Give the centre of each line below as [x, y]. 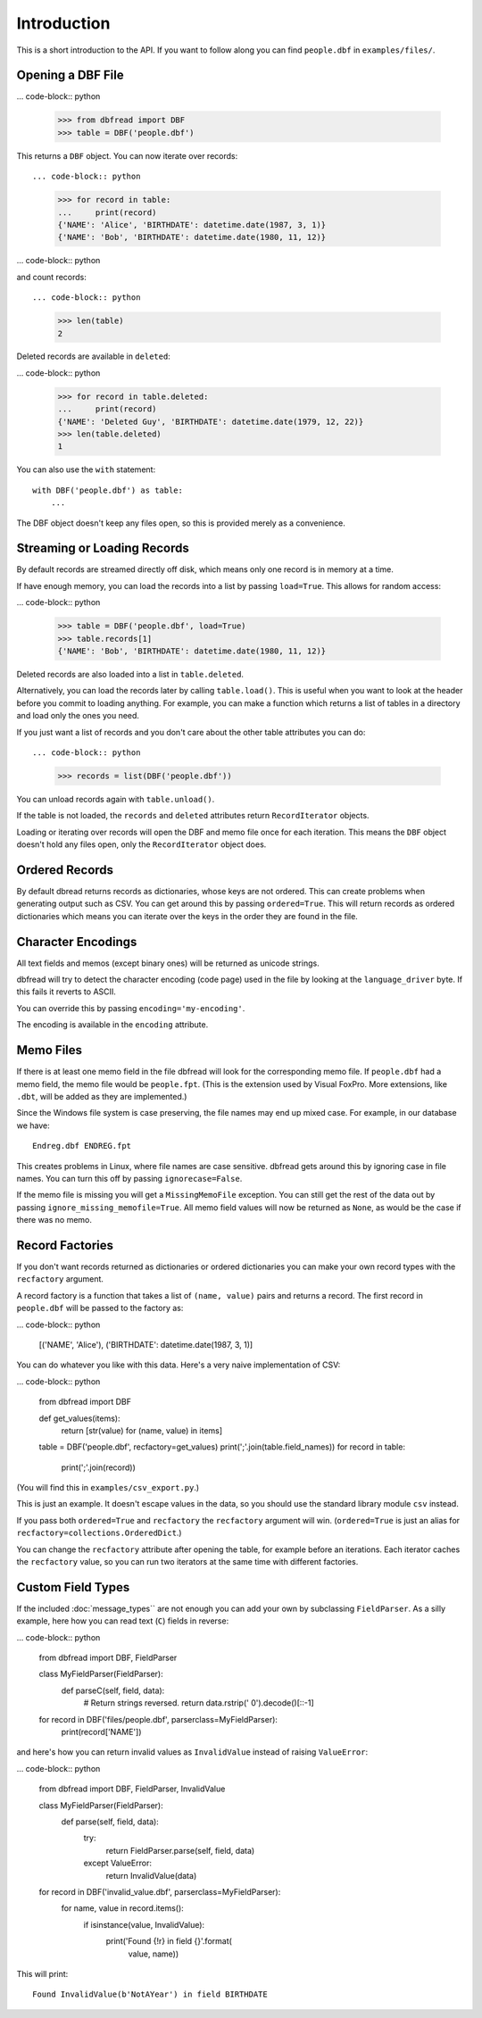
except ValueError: [117, 1863]
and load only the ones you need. [78, 716]
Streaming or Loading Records [103, 548]
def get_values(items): [79, 1418]
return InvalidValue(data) [151, 1875]
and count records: [51, 277]
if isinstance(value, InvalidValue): [144, 1924]
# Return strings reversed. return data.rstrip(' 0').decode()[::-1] [199, 1703]
